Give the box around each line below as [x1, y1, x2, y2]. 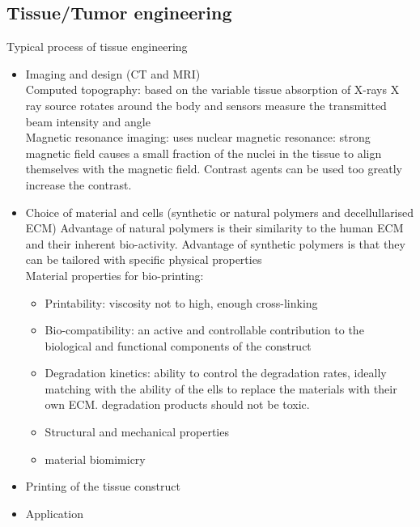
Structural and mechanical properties [45, 423, 229, 440]
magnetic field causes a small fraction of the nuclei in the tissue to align [25, 144, 382, 161]
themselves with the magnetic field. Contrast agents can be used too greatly [25, 160, 402, 177]
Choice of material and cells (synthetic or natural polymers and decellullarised [25, 203, 414, 220]
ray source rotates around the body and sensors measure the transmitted [25, 96, 387, 113]
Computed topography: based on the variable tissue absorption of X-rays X [25, 81, 400, 98]
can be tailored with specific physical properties [25, 251, 262, 268]
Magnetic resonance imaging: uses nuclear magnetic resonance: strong [25, 129, 371, 146]
